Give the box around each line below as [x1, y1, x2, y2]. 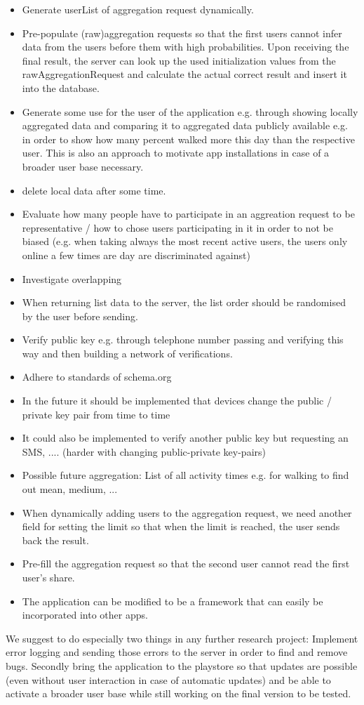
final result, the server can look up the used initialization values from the [22, 53, 336, 67]
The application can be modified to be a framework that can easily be [22, 593, 323, 608]
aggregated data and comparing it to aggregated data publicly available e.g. [22, 118, 348, 133]
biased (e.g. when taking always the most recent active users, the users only [22, 234, 348, 249]
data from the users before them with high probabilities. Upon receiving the [22, 39, 349, 54]
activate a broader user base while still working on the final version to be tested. [6, 686, 351, 701]
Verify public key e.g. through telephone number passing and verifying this [22, 332, 344, 347]
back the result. [22, 532, 89, 547]
